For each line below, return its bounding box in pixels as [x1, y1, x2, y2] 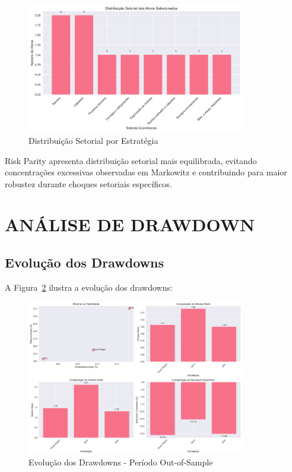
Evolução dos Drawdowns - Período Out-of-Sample [28, 456, 213, 468]
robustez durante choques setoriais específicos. [5, 177, 172, 190]
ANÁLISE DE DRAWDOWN [5, 212, 255, 237]
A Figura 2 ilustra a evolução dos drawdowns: [5, 281, 173, 293]
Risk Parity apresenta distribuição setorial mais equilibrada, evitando [5, 154, 257, 166]
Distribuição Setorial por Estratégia [28, 134, 158, 146]
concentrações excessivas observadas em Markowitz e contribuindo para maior [5, 166, 287, 178]
